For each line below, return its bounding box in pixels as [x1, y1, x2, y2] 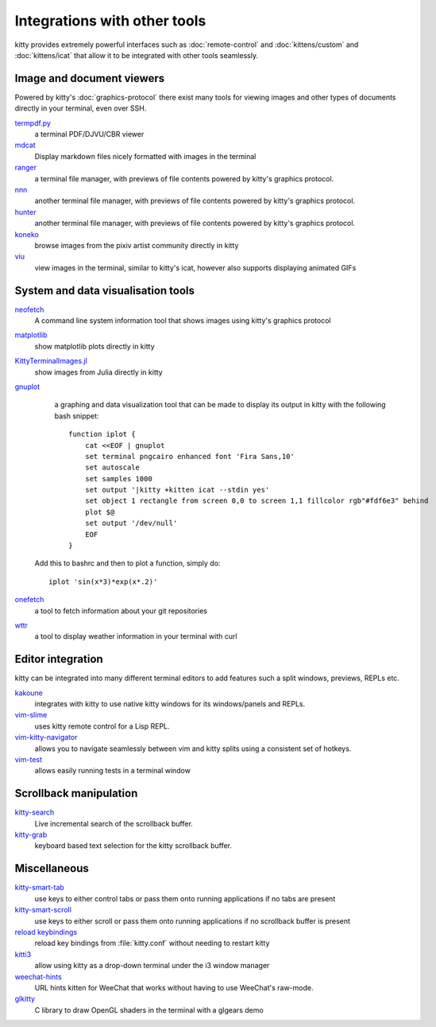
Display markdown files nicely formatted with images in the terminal [34, 151, 257, 161]
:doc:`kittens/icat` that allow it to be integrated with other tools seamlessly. [14, 50, 258, 60]
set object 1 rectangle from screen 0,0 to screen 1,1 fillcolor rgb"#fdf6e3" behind [84, 496, 429, 505]
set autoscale [84, 463, 141, 473]
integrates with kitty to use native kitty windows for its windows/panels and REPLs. [34, 699, 306, 709]
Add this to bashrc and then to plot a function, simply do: [34, 558, 221, 568]
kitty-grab [14, 830, 48, 839]
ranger [14, 163, 37, 173]
